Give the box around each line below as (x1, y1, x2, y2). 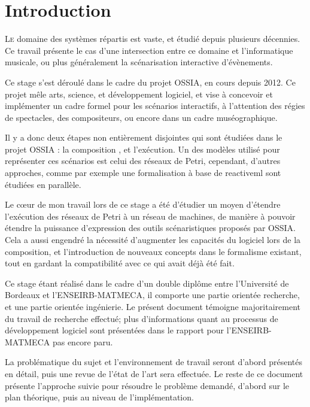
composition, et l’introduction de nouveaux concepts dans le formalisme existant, (5, 245, 302, 257)
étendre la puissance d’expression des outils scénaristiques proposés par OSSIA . (5, 221, 296, 234)
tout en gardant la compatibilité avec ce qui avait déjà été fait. (5, 257, 235, 269)
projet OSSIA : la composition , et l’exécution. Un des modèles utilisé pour (5, 142, 280, 155)
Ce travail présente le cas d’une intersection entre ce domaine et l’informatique (5, 44, 293, 56)
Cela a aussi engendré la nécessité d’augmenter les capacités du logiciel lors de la (5, 233, 301, 246)
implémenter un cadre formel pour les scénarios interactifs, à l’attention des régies (5, 99, 305, 112)
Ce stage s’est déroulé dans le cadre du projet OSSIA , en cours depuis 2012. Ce (5, 75, 296, 88)
